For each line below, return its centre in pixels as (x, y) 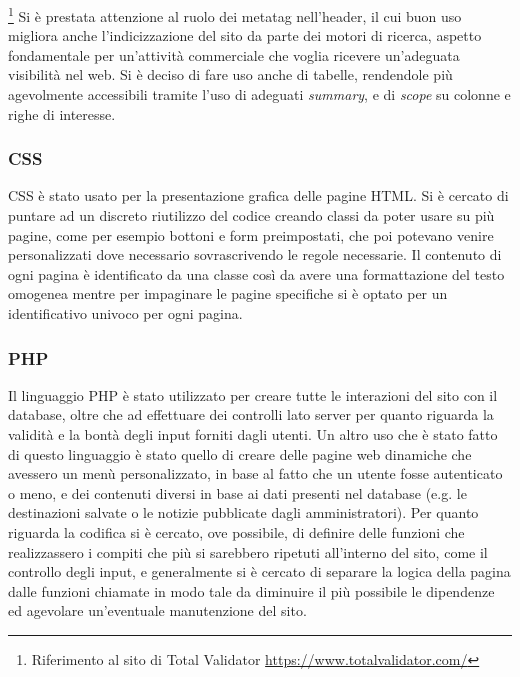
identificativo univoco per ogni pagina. (125, 313)
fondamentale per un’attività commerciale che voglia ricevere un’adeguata (234, 54)
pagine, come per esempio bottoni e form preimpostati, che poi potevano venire (251, 234)
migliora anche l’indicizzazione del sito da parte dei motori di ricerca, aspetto (245, 35)
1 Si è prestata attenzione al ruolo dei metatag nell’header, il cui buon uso (235, 14)
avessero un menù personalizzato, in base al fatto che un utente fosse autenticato (255, 473)
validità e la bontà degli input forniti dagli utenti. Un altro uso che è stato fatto (253, 434)
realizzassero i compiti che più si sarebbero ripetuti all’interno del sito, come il (248, 551)
